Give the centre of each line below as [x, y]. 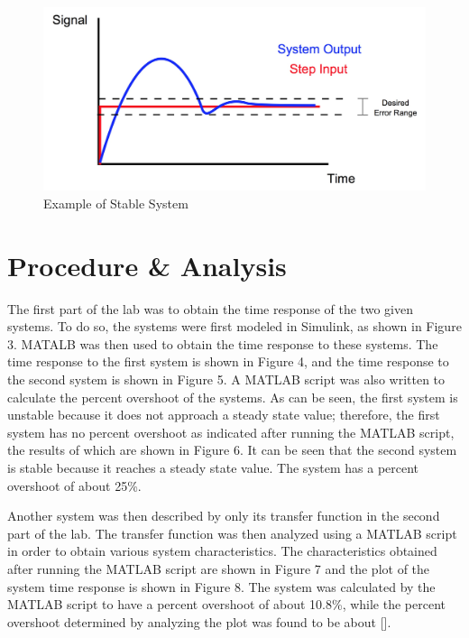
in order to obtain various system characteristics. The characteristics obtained [222, 551]
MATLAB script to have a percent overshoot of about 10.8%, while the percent [227, 604]
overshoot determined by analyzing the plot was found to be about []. [199, 621]
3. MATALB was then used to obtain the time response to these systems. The [223, 343]
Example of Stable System [116, 203]
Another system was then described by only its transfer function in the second [224, 516]
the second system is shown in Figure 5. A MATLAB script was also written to [226, 379]
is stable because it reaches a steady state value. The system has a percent [213, 467]
